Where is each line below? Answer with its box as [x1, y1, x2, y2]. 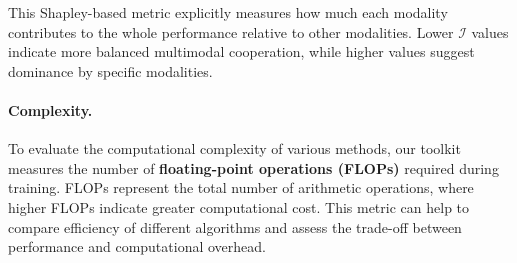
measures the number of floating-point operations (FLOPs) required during [8, 157, 499, 178]
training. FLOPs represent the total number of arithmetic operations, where [8, 177, 474, 198]
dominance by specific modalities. [8, 60, 213, 81]
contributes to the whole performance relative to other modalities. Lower [8, 21, 454, 42]
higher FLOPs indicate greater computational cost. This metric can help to [8, 196, 470, 217]
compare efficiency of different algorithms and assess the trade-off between [8, 216, 462, 237]
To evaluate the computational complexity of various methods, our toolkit [8, 138, 461, 159]
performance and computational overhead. [8, 236, 266, 257]
